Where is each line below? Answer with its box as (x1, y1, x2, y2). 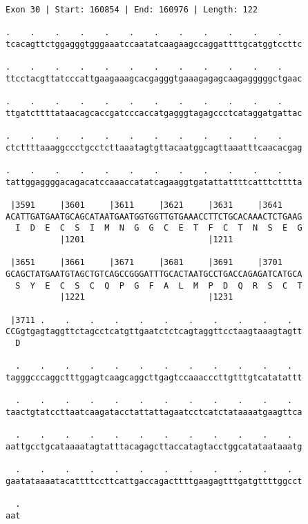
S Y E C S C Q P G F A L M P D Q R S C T (15, 280, 302, 291)
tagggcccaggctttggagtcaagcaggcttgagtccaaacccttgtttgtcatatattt (6, 373, 302, 382)
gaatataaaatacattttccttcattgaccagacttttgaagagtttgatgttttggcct (6, 476, 302, 486)
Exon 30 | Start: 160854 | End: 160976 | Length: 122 (6, 5, 258, 14)
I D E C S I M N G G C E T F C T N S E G (15, 223, 302, 233)
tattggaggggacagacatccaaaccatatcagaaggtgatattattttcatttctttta (6, 177, 302, 187)
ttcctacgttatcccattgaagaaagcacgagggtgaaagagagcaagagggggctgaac (6, 73, 302, 84)
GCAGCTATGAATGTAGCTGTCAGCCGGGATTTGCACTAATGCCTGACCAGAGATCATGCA (6, 269, 302, 280)
